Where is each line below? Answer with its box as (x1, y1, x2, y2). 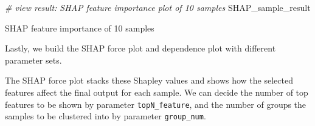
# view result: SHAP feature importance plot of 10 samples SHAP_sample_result (5, 1, 311, 13)
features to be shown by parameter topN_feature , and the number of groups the (5, 98, 306, 110)
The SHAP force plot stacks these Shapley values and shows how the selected (5, 74, 293, 87)
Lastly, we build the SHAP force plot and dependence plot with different (5, 42, 276, 55)
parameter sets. (5, 53, 62, 66)
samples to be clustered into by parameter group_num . (5, 110, 206, 122)
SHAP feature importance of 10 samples (5, 21, 154, 34)
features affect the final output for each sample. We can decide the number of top (5, 85, 308, 98)
